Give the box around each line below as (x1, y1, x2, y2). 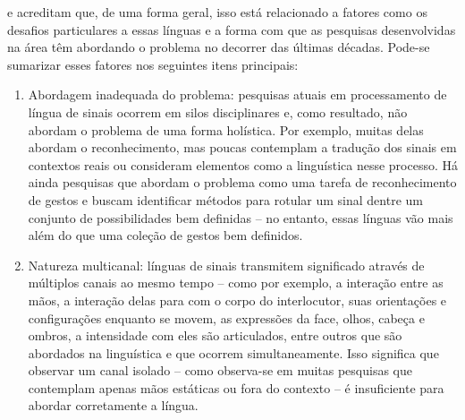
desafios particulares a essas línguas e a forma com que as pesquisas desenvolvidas (7, 20, 456, 39)
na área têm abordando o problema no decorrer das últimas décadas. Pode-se (7, 38, 430, 56)
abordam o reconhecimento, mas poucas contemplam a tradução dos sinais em (28, 138, 457, 157)
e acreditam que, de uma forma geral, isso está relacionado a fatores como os (7, 3, 427, 21)
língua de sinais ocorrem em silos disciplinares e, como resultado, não (28, 102, 408, 121)
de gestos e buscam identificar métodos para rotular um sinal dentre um (28, 190, 423, 209)
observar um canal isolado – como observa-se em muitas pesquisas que (28, 361, 413, 380)
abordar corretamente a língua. (28, 396, 199, 415)
